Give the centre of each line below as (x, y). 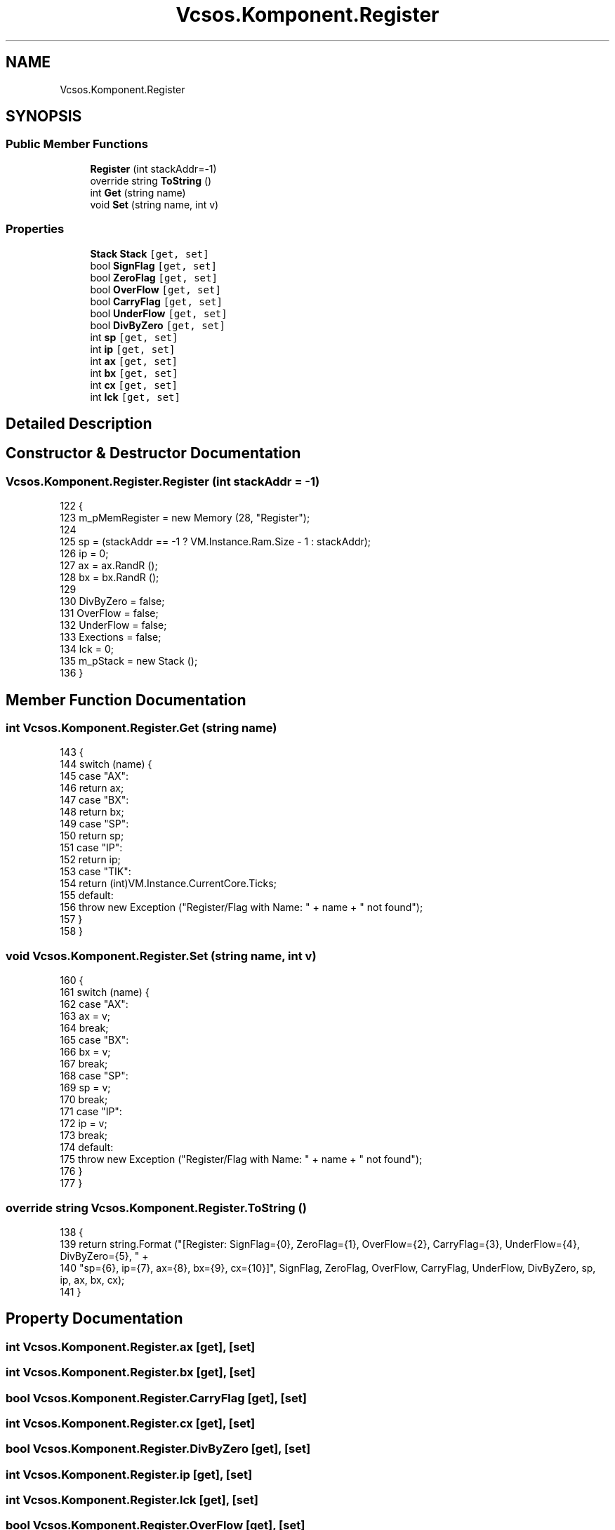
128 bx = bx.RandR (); (110, 578)
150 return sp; (92, 836)
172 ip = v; (84, 1124)
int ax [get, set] (134, 361)
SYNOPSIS (44, 117)
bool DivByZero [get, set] (158, 325)
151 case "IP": (91, 848)
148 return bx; (92, 812)
